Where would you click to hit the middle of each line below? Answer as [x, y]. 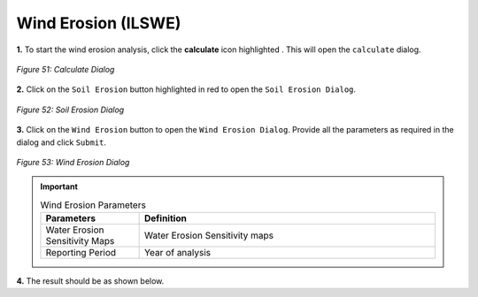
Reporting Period [81, 253]
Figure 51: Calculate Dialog [66, 69]
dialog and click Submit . [61, 142]
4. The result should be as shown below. [90, 281]
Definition [166, 218]
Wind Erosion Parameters [93, 205]
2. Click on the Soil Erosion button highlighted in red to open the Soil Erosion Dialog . [186, 89]
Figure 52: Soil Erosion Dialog [70, 110]
